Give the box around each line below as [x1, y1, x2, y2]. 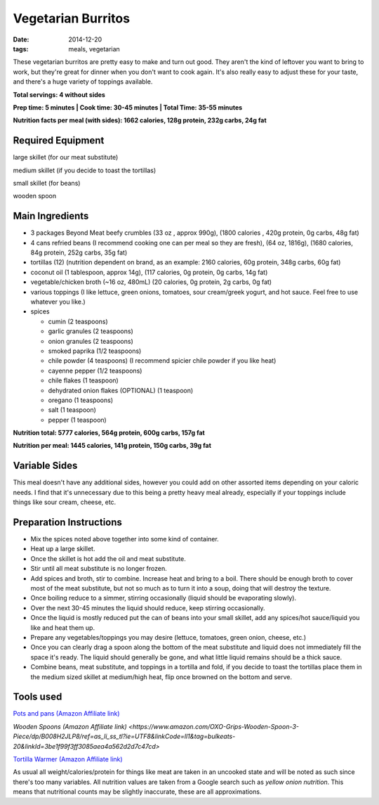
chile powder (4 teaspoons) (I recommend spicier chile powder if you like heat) [48, 356, 277, 365]
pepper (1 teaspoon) [48, 416, 107, 424]
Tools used [13, 691, 62, 703]
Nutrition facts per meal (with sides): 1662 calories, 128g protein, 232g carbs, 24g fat [13, 116, 267, 124]
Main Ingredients [13, 210, 89, 222]
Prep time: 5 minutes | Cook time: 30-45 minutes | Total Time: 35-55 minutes [13, 103, 243, 112]
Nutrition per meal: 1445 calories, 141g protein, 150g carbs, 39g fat [13, 442, 212, 450]
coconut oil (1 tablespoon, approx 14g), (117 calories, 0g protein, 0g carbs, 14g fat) [30, 268, 268, 276]
